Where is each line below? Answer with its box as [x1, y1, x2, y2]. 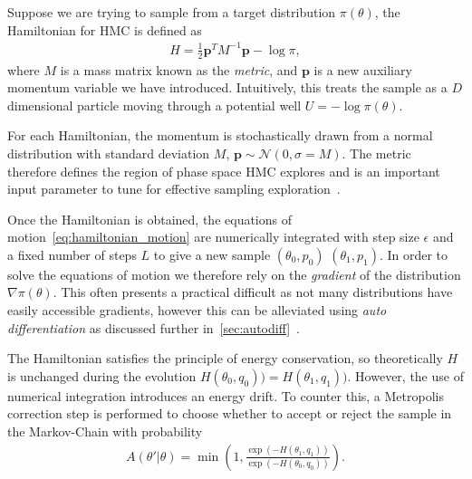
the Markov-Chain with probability [7, 422, 203, 441]
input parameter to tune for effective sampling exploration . [7, 179, 341, 198]
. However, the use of [347, 366, 464, 385]
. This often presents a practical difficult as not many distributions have [53, 283, 453, 302]
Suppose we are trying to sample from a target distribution [7, 3, 336, 21]
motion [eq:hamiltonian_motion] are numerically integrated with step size [7, 227, 419, 246]
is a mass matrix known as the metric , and [60, 60, 298, 79]
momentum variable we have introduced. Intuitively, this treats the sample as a [7, 78, 448, 97]
